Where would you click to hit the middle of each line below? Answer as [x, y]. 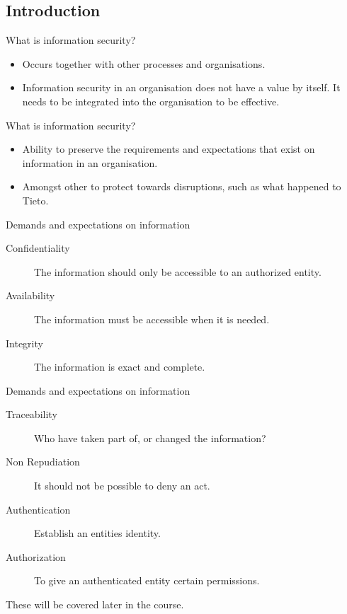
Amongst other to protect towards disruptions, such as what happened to [182, 186]
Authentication [38, 509]
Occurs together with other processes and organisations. [144, 63]
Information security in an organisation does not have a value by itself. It [181, 87]
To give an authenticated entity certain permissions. [147, 580]
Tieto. [35, 200]
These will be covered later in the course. [95, 604]
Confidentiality [38, 248]
